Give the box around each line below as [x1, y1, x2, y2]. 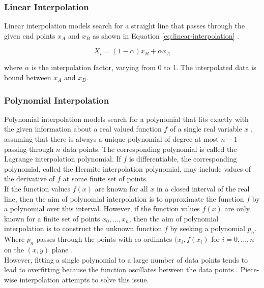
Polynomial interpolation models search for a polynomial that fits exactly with [4, 113, 249, 124]
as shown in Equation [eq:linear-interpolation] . [93, 30, 239, 41]
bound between [4, 72, 51, 82]
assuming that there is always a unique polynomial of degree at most [4, 134, 219, 144]
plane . [51, 244, 73, 254]
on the [4, 244, 24, 254]
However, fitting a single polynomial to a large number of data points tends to [4, 254, 248, 265]
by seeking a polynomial [170, 223, 245, 234]
